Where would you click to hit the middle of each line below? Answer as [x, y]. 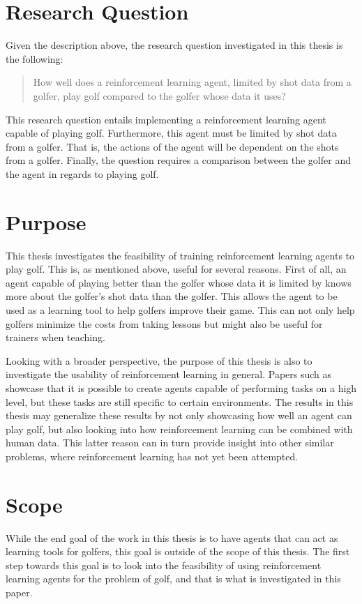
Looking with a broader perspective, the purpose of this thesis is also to [159, 360]
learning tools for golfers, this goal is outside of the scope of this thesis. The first [178, 551]
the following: [35, 58]
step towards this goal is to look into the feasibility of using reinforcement [164, 565]
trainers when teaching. [55, 337]
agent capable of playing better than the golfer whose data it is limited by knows [179, 282]
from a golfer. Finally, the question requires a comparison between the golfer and [178, 160]
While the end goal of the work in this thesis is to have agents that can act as [172, 537]
